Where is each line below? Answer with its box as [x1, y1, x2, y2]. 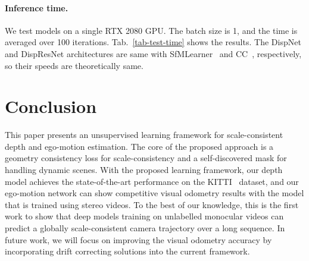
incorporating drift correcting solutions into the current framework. [5, 245, 250, 257]
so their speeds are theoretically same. [5, 59, 143, 71]
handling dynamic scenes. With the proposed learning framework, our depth [5, 163, 283, 176]
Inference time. [5, 1, 68, 14]
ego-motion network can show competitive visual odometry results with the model [5, 187, 304, 199]
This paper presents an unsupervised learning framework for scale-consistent [5, 128, 283, 141]
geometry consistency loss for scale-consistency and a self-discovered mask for [5, 152, 287, 164]
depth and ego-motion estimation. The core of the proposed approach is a [5, 140, 274, 152]
